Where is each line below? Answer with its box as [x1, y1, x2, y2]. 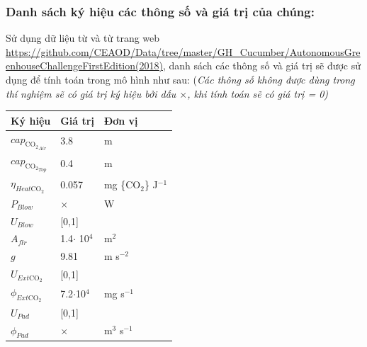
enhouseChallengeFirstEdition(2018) [6, 58, 163, 73]
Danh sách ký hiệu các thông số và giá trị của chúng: [6, 2, 315, 20]
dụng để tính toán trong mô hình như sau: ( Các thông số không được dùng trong [6, 72, 355, 86]
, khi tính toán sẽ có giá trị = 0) [187, 86, 329, 101]
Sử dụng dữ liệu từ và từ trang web [6, 30, 160, 45]
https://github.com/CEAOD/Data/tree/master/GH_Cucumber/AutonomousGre [6, 44, 361, 59]
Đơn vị [103, 113, 138, 127]
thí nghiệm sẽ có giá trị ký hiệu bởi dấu [6, 86, 176, 101]
